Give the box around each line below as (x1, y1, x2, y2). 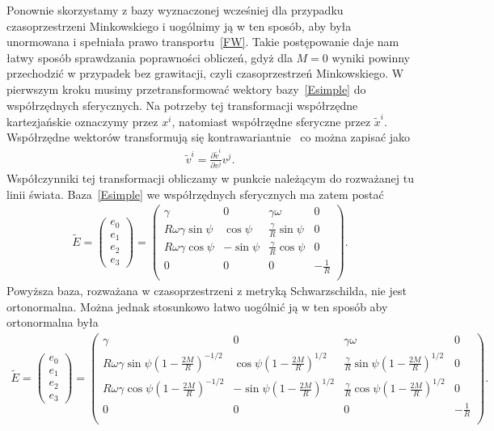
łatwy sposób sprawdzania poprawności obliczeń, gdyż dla (6, 49, 293, 65)
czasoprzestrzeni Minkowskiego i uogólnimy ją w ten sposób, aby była (6, 17, 352, 34)
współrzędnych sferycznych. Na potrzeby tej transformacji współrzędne (6, 96, 358, 113)
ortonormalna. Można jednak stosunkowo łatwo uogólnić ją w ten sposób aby (6, 298, 388, 315)
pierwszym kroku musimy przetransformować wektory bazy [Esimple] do (6, 80, 366, 97)
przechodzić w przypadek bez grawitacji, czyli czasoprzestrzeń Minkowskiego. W (6, 65, 404, 82)
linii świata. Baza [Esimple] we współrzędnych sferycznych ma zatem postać (6, 185, 384, 202)
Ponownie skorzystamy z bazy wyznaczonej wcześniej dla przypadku (6, 2, 344, 18)
